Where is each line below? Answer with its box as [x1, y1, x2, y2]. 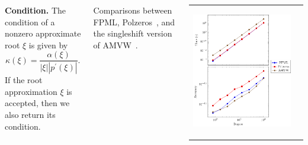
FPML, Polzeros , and [93, 15, 175, 28]
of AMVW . [93, 38, 138, 51]
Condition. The [5, 4, 66, 16]
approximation [5, 85, 57, 97]
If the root [5, 74, 43, 86]
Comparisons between [93, 4, 172, 16]
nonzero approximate [5, 27, 81, 39]
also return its [5, 108, 56, 121]
